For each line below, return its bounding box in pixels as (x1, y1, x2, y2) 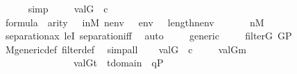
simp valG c (28, 1, 108, 15)
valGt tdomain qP (73, 55, 164, 70)
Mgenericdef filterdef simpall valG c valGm (5, 41, 246, 56)
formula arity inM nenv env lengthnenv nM (5, 15, 264, 29)
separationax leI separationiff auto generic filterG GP (5, 28, 292, 43)
